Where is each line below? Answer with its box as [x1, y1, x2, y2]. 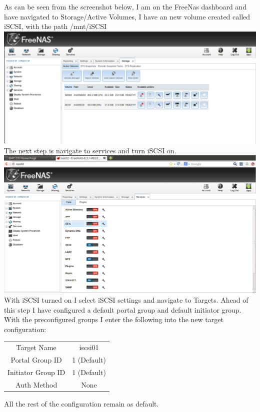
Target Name [16, 342, 56, 353]
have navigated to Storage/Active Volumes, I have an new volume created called [4, 11, 250, 21]
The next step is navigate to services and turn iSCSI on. [4, 145, 176, 155]
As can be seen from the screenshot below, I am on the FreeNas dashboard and [4, 1, 246, 11]
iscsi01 [79, 342, 99, 353]
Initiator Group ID [7, 367, 65, 377]
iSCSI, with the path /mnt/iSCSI [4, 21, 106, 31]
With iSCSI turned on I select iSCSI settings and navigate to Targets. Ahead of [4, 295, 248, 305]
